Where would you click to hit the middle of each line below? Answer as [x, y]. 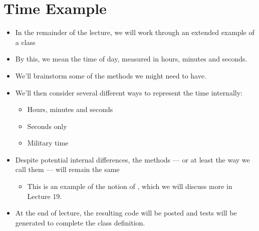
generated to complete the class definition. [80, 222]
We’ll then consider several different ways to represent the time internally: [129, 92]
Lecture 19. [45, 196]
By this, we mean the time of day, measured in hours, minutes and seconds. [131, 59]
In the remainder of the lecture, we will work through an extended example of [135, 32]
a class [25, 42]
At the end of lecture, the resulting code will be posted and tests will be [126, 213]
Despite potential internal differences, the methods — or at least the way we [133, 159]
